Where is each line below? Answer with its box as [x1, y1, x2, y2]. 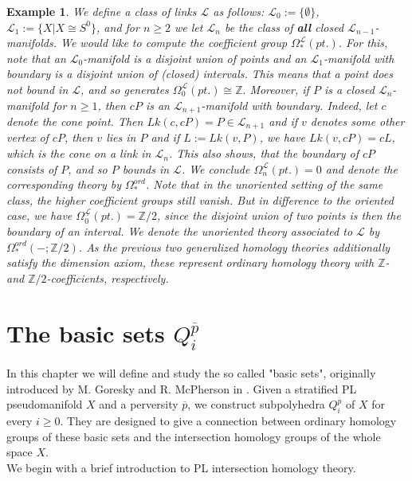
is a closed [324, 80, 375, 97]
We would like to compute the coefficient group [60, 34, 288, 51]
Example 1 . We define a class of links [6, 3, 197, 19]
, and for [96, 18, 139, 35]
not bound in [6, 80, 69, 97]
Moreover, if [249, 80, 309, 97]
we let [174, 18, 203, 35]
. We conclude [181, 160, 250, 177]
